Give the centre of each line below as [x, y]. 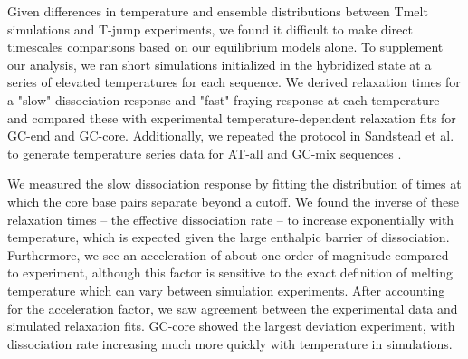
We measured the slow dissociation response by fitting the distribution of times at [234, 184]
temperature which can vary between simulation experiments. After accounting [226, 290]
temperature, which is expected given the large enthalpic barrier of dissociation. [229, 237]
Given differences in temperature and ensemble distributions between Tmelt [218, 11]
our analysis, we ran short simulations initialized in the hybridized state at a [220, 64]
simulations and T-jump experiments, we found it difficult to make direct [210, 29]
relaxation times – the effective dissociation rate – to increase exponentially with [231, 219]
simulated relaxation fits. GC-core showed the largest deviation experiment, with [231, 326]
